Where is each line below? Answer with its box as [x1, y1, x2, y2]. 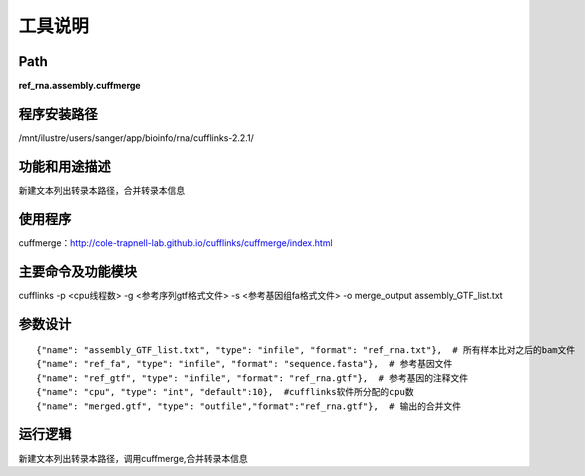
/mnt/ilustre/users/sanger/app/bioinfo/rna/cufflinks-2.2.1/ [18, 131, 254, 144]
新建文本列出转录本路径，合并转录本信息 [18, 184, 185, 196]
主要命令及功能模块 [18, 263, 137, 280]
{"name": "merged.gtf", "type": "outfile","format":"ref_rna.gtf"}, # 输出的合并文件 [36, 400, 462, 412]
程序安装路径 [18, 105, 98, 122]
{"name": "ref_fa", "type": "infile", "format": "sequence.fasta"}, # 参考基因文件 [36, 358, 453, 370]
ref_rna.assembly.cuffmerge [18, 80, 141, 92]
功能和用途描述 [18, 158, 111, 175]
